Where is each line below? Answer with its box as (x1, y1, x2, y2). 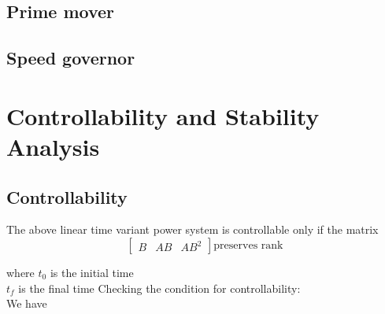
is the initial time (50, 264, 134, 280)
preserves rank (213, 239, 283, 251)
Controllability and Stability (6, 99, 320, 131)
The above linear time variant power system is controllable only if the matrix (6, 221, 379, 238)
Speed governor (6, 46, 135, 70)
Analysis (6, 130, 100, 162)
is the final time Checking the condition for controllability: (18, 279, 301, 296)
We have (6, 295, 47, 312)
